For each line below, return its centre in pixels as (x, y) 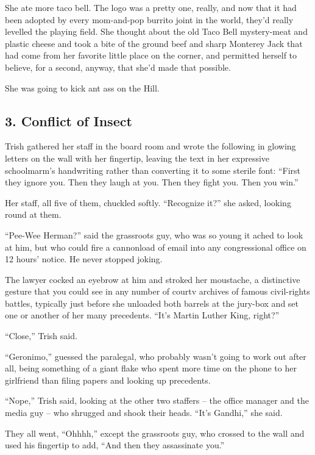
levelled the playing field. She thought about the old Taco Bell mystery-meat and (156, 31)
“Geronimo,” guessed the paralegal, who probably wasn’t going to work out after (156, 356)
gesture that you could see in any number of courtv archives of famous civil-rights (157, 291)
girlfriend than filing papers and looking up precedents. (108, 380)
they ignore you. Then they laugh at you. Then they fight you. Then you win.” (152, 182)
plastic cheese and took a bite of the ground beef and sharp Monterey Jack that (154, 43)
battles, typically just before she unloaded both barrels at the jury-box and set (152, 303)
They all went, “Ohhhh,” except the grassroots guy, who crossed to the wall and (155, 433)
